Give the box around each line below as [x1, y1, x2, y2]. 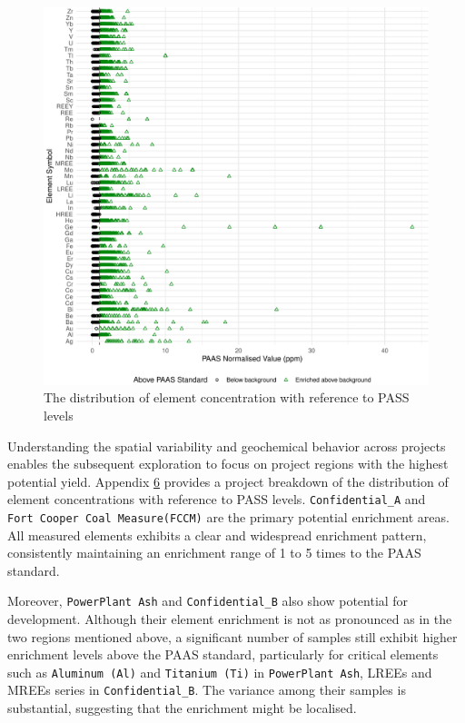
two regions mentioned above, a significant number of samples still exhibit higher [7, 627, 458, 646]
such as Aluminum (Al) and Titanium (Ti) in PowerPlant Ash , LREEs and [7, 662, 432, 681]
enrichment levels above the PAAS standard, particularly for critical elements [7, 645, 439, 664]
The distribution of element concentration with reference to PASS [44, 388, 410, 407]
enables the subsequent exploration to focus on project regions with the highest [7, 454, 449, 473]
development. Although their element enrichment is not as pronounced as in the [7, 609, 452, 629]
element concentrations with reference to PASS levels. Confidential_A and [7, 490, 426, 509]
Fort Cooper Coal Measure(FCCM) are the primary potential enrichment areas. [7, 507, 450, 526]
